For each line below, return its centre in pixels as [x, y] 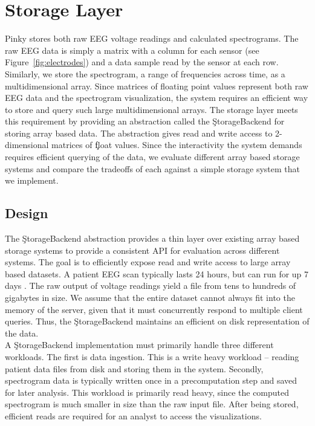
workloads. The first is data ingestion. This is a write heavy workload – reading [152, 356]
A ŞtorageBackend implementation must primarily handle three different [139, 345]
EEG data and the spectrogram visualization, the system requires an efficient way [157, 98]
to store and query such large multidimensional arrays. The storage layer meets [151, 109]
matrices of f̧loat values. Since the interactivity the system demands [177, 145]
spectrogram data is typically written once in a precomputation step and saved [151, 380]
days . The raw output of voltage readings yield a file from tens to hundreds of [151, 286]
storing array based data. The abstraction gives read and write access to [139, 133]
